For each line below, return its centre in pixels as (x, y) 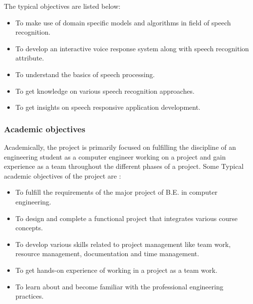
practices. (29, 296)
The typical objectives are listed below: (62, 6)
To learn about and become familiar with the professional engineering (119, 286)
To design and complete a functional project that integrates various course (126, 218)
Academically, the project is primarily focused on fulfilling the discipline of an (120, 147)
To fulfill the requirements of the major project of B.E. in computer (116, 192)
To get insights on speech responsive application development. (108, 107)
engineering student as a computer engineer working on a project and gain (115, 156)
